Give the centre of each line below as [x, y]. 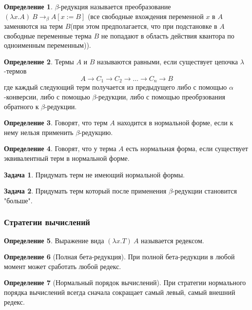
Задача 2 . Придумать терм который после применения [85, 191]
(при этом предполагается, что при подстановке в [144, 26]
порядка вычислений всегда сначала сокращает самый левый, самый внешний [120, 292]
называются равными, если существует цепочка [168, 61]
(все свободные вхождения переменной [145, 16]
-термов [15, 71]
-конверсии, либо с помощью [47, 97]
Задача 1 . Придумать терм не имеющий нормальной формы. [94, 174]
